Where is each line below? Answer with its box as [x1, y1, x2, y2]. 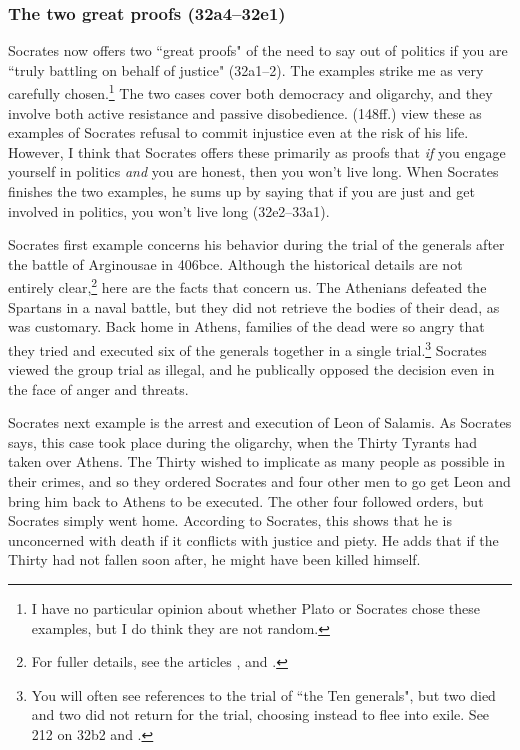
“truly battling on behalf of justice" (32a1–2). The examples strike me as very [8, 59, 484, 80]
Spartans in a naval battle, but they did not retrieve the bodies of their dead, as [8, 296, 500, 317]
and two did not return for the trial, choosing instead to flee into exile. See [31, 704, 490, 725]
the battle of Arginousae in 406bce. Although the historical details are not [8, 253, 463, 274]
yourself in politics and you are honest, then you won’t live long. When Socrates [8, 161, 499, 182]
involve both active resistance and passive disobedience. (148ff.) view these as [8, 102, 482, 123]
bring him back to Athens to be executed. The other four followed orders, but [8, 490, 484, 511]
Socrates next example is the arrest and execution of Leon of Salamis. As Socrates [8, 412, 512, 433]
